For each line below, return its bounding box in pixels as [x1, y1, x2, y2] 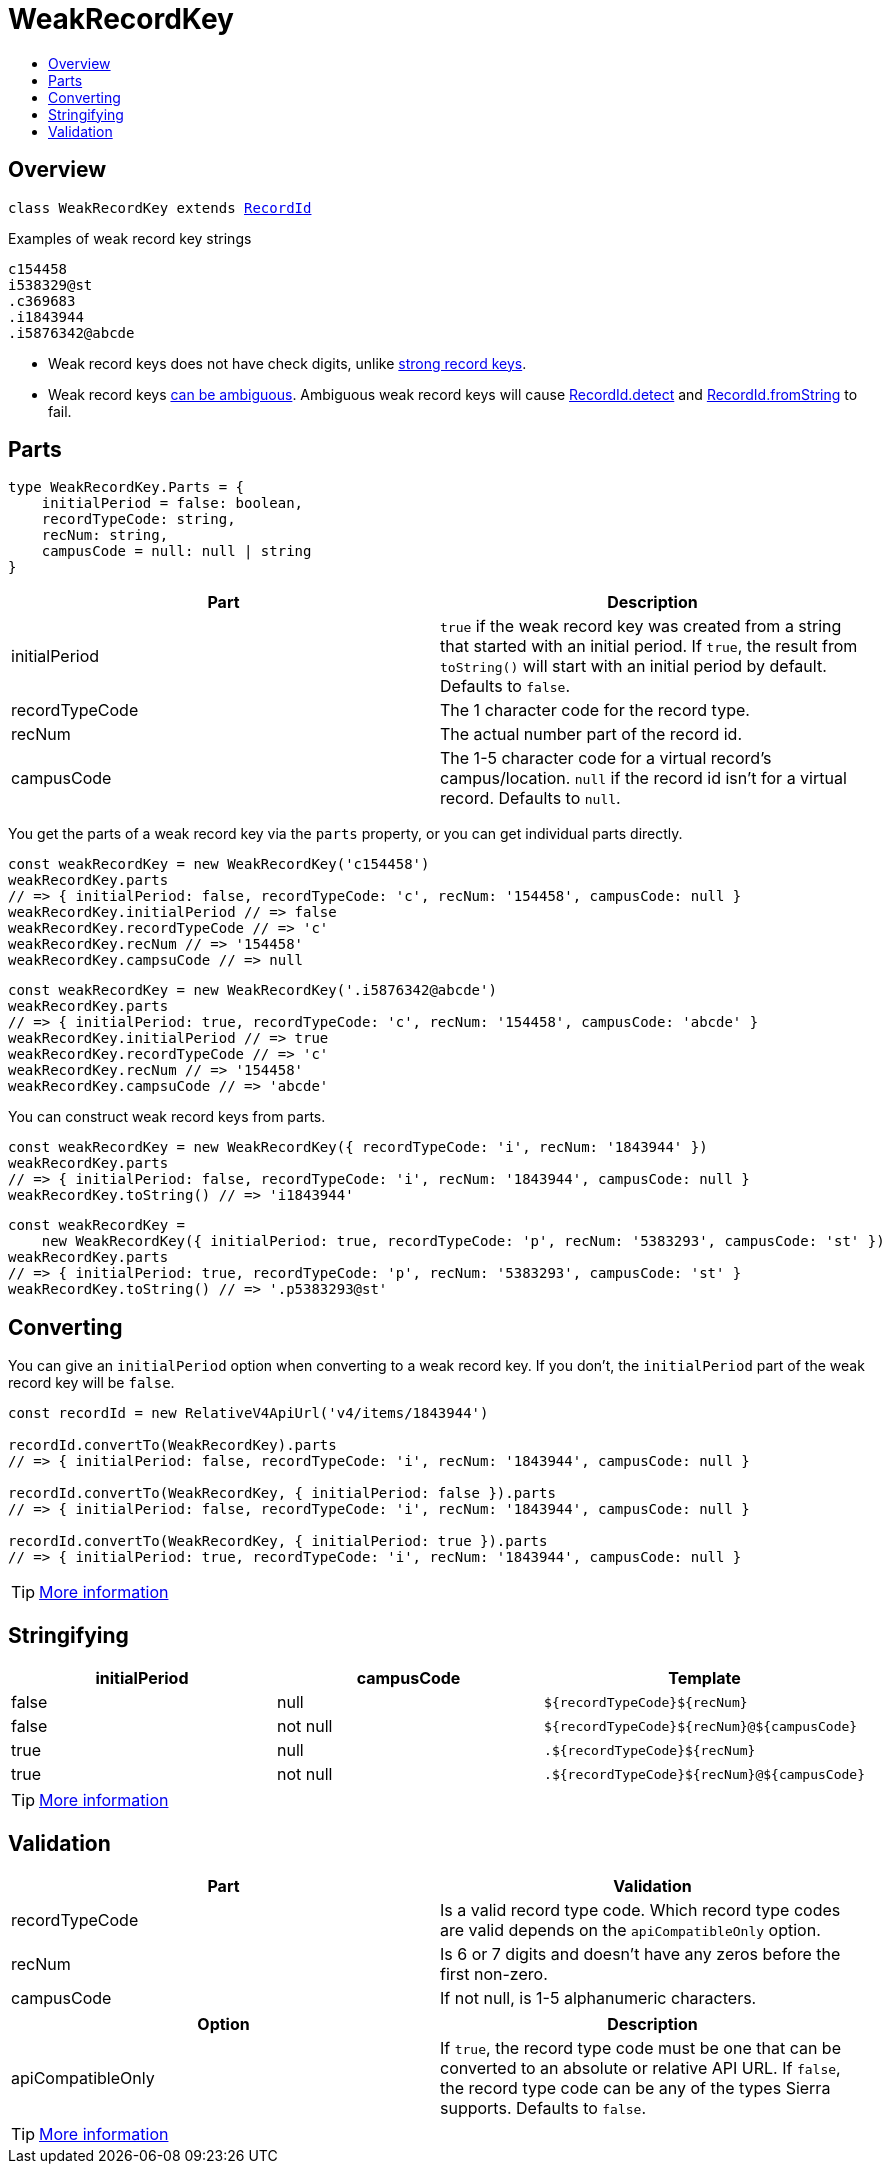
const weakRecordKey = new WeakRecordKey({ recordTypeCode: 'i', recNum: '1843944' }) [8, 1139, 708, 1156]
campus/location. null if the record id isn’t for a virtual [440, 768, 847, 789]
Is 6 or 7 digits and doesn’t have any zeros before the [440, 1943, 841, 1964]
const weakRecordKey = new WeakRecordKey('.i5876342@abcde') [8, 982, 497, 999]
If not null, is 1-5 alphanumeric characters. [440, 1987, 757, 2008]
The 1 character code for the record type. [440, 700, 750, 721]
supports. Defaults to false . [440, 2097, 647, 2118]
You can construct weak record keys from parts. [8, 1108, 326, 1126]
